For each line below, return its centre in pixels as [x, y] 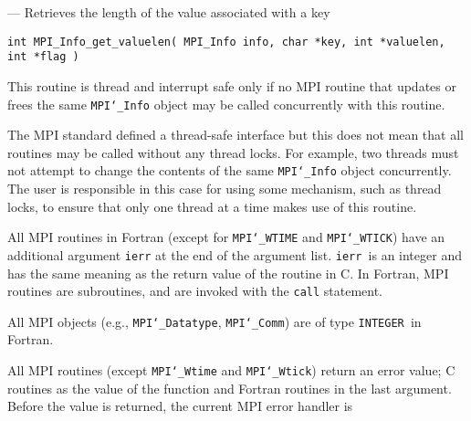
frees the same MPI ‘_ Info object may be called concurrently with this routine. [226, 104]
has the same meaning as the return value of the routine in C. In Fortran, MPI [228, 273]
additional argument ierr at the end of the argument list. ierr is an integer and [235, 254]
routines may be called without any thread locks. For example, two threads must [233, 152]
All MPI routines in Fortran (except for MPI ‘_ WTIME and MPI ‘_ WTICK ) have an [226, 237]
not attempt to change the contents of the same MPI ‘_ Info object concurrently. [230, 170]
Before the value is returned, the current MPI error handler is [180, 406]
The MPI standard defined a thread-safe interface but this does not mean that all [235, 135]
